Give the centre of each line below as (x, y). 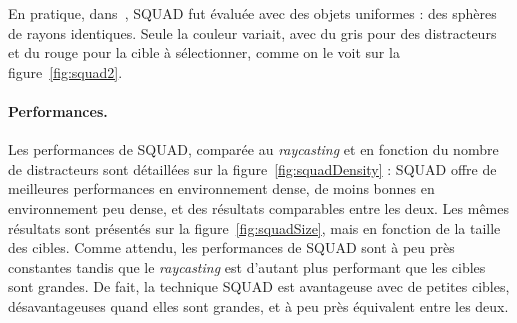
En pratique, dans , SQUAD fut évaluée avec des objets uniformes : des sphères (252, 13)
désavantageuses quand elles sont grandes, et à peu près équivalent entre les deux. (258, 305)
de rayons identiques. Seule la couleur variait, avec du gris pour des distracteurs (252, 32)
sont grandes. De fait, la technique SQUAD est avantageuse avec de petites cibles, (259, 286)
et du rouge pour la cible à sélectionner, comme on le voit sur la (204, 52)
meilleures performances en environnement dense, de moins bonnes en (221, 188)
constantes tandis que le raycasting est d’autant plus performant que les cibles (247, 266)
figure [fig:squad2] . (65, 71)
